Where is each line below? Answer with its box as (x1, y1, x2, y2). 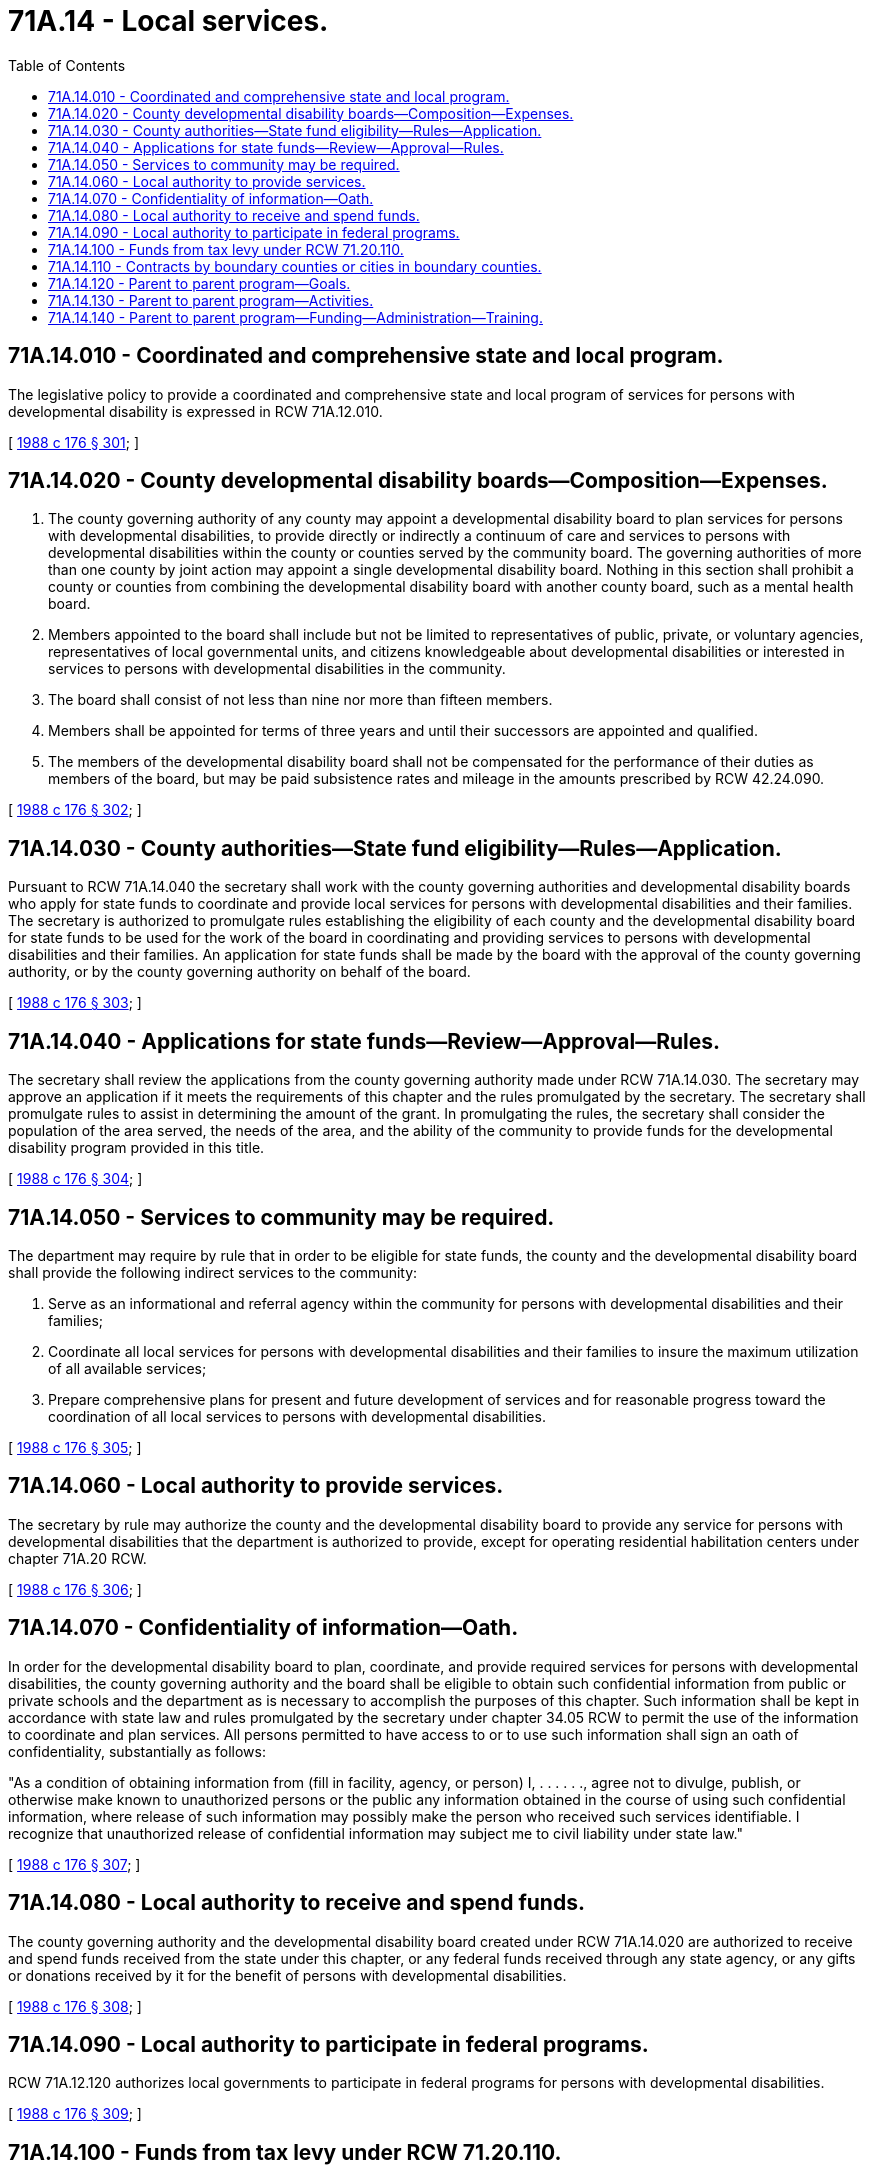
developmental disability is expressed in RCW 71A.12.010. (8, 402, 383, 420)
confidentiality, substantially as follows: (8, 1742, 266, 1760)
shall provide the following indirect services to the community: (8, 1263, 418, 1281)
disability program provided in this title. (8, 1139, 265, 1157)
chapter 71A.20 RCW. (8, 1549, 147, 1567)
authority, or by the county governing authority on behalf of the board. (8, 963, 471, 981)
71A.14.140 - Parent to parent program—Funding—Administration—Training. (48, 308, 543, 326)
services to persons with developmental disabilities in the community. (48, 660, 506, 678)
